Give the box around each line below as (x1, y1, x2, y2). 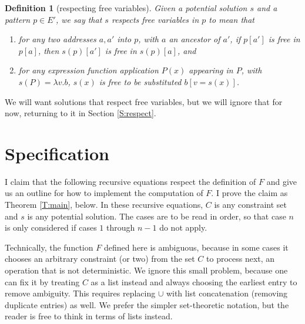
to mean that (209, 13, 254, 25)
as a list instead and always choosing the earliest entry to (91, 275, 297, 288)
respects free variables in (111, 13, 199, 25)
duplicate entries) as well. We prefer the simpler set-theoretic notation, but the (5, 298, 289, 310)
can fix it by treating (5, 275, 80, 288)
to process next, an (206, 252, 275, 265)
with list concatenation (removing (166, 287, 288, 299)
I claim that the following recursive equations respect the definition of (5, 175, 256, 187)
